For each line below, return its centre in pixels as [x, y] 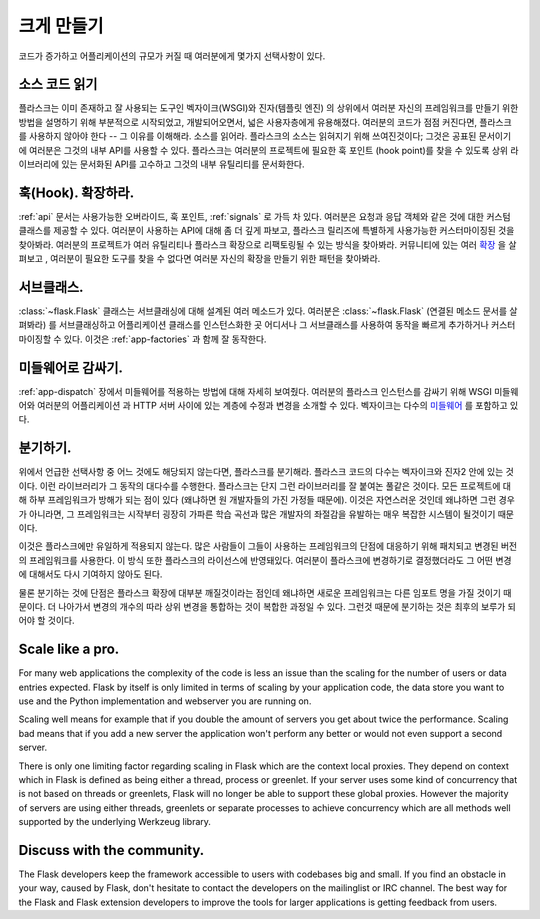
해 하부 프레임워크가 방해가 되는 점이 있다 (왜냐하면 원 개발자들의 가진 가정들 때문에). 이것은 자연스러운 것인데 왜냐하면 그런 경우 [266, 500]
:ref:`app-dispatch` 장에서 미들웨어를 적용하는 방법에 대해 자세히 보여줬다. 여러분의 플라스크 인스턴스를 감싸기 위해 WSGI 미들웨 [268, 391]
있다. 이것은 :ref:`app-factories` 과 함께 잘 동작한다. [165, 339]
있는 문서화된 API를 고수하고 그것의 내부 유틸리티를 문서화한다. [183, 164]
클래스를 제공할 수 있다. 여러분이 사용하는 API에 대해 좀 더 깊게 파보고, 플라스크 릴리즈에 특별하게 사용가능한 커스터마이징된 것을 [266, 231]
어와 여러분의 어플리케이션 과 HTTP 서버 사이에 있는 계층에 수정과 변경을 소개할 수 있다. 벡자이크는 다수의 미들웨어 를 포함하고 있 [268, 406]
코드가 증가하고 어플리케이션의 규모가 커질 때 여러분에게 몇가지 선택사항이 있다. [172, 56]
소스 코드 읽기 [58, 84]
